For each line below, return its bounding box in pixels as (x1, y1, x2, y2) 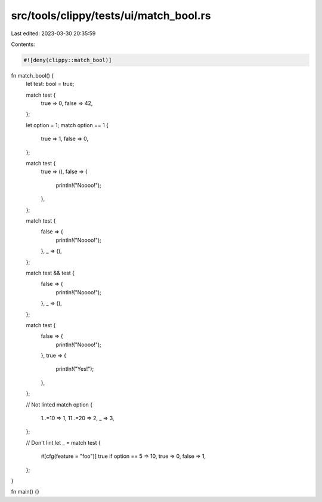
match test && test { (26, 269, 75, 276)
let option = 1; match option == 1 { (26, 121, 109, 128)
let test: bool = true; (26, 81, 75, 88)
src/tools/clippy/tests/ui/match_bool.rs (11, 9, 211, 22)
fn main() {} (11, 488, 40, 495)
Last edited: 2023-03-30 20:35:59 (11, 30, 96, 37)
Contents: (11, 41, 35, 48)
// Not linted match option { (26, 401, 92, 408)
